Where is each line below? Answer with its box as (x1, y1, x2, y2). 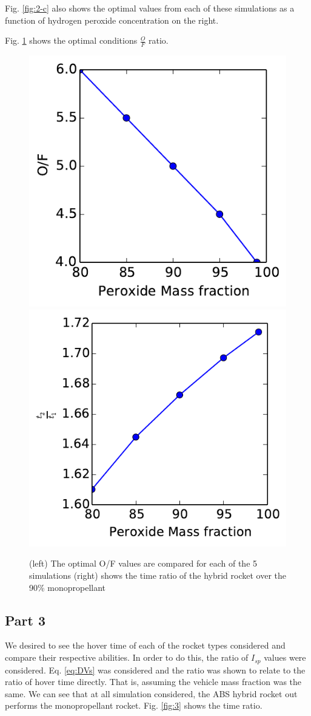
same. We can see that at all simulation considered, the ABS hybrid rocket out (5, 687, 298, 700)
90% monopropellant (29, 581, 106, 593)
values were (264, 651, 306, 664)
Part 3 (5, 610, 46, 629)
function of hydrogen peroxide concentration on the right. (5, 13, 219, 26)
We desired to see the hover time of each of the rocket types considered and (5, 639, 286, 652)
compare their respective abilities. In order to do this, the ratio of (5, 651, 249, 664)
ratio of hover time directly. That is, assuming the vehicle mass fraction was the (5, 675, 302, 688)
